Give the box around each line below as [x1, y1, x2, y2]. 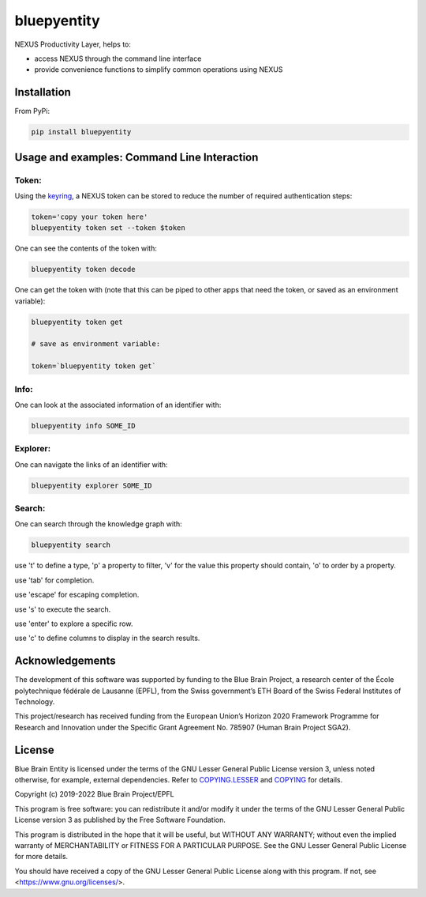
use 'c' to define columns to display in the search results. [14, 633, 200, 643]
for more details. [14, 852, 69, 861]
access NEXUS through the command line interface [34, 54, 202, 63]
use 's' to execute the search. [14, 605, 111, 614]
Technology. [14, 697, 55, 707]
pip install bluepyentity [31, 127, 132, 137]
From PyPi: [14, 107, 50, 116]
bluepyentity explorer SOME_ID [31, 481, 153, 490]
